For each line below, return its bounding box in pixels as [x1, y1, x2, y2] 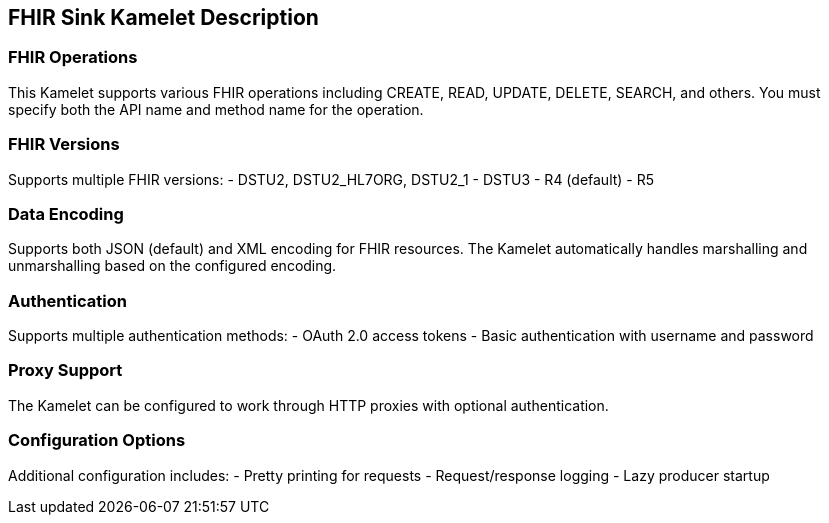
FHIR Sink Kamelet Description [8, 5, 319, 30]
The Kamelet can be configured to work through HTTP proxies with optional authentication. [8, 396, 609, 414]
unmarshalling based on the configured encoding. [8, 257, 337, 275]
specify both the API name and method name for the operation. [8, 100, 424, 118]
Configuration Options [8, 430, 186, 451]
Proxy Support [8, 360, 123, 381]
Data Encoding [8, 203, 124, 224]
